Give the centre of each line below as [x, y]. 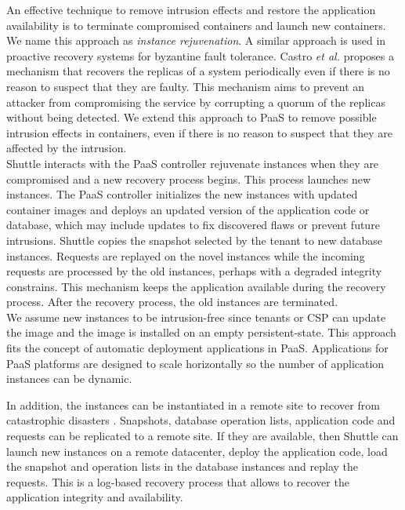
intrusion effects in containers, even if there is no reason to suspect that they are [200, 132]
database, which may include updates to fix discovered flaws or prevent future [193, 225]
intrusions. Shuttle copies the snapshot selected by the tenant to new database [195, 240]
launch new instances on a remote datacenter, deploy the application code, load [197, 451]
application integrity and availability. [95, 497]
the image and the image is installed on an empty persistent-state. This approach [201, 332]
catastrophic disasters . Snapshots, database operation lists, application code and [201, 420]
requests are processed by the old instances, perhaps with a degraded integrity [194, 271]
